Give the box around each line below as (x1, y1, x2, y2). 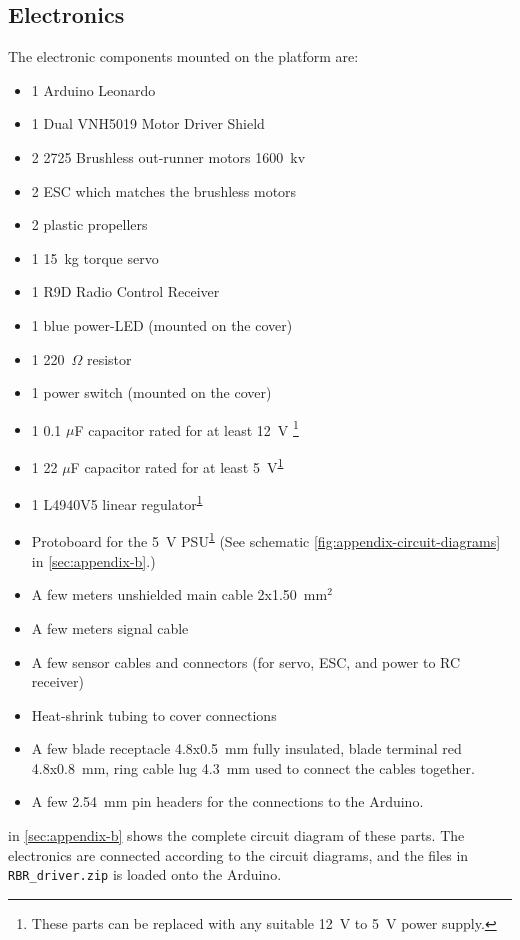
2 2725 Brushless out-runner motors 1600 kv (31, 146, 306, 167)
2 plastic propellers (31, 214, 148, 235)
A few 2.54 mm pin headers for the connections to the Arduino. (31, 791, 424, 812)
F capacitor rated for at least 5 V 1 (70, 453, 284, 477)
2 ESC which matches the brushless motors (31, 180, 297, 201)
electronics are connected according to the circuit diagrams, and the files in (8, 844, 469, 865)
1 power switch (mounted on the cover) (31, 382, 272, 403)
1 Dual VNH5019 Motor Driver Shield (31, 113, 265, 134)
